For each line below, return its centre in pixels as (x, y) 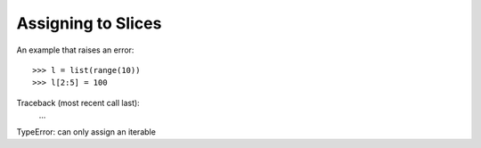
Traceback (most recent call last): (78, 103)
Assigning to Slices (89, 23)
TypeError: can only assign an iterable (86, 132)
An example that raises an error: (75, 50)
